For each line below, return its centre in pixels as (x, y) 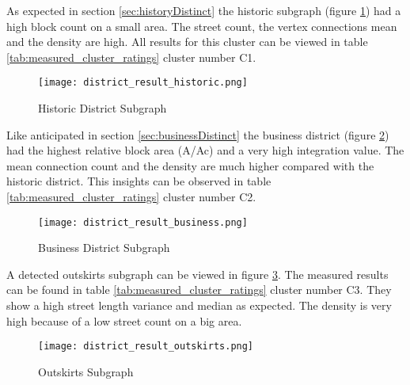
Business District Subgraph (104, 248)
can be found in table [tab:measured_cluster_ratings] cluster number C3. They (199, 290)
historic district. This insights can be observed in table (139, 181)
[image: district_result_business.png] (143, 222)
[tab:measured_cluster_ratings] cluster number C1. (131, 57)
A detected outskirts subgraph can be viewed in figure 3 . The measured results (197, 274)
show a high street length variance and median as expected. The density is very (199, 305)
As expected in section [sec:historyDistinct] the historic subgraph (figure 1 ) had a (204, 10)
